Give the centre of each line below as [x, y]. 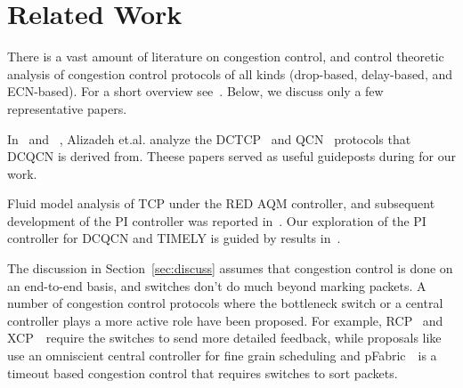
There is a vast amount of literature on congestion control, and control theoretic [226, 57]
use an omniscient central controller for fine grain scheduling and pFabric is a [222, 356]
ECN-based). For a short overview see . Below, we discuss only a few [195, 91]
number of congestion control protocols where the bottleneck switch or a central [225, 303]
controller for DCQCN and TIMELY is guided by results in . [174, 238]
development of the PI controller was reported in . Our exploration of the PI [217, 220]
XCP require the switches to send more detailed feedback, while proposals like [224, 338]
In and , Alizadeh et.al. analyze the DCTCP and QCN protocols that [209, 138]
